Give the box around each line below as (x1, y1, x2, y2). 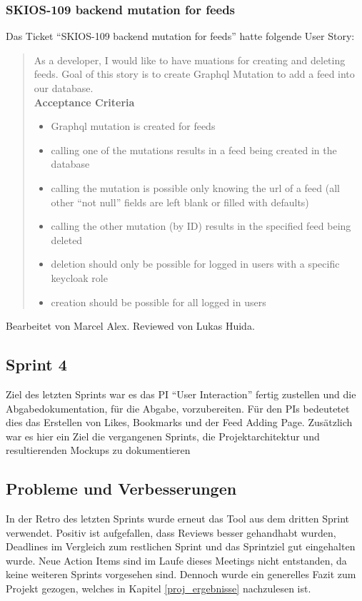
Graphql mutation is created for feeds (51, 118, 216, 133)
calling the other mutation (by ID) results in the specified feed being (51, 218, 351, 233)
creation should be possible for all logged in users (51, 294, 266, 309)
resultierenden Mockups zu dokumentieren (6, 443, 191, 458)
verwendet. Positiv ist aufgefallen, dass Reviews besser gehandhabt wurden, (6, 525, 336, 540)
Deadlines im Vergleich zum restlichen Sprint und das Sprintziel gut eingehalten (6, 539, 356, 554)
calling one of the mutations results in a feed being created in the (51, 142, 337, 157)
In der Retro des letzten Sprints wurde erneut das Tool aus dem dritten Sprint (6, 511, 350, 526)
